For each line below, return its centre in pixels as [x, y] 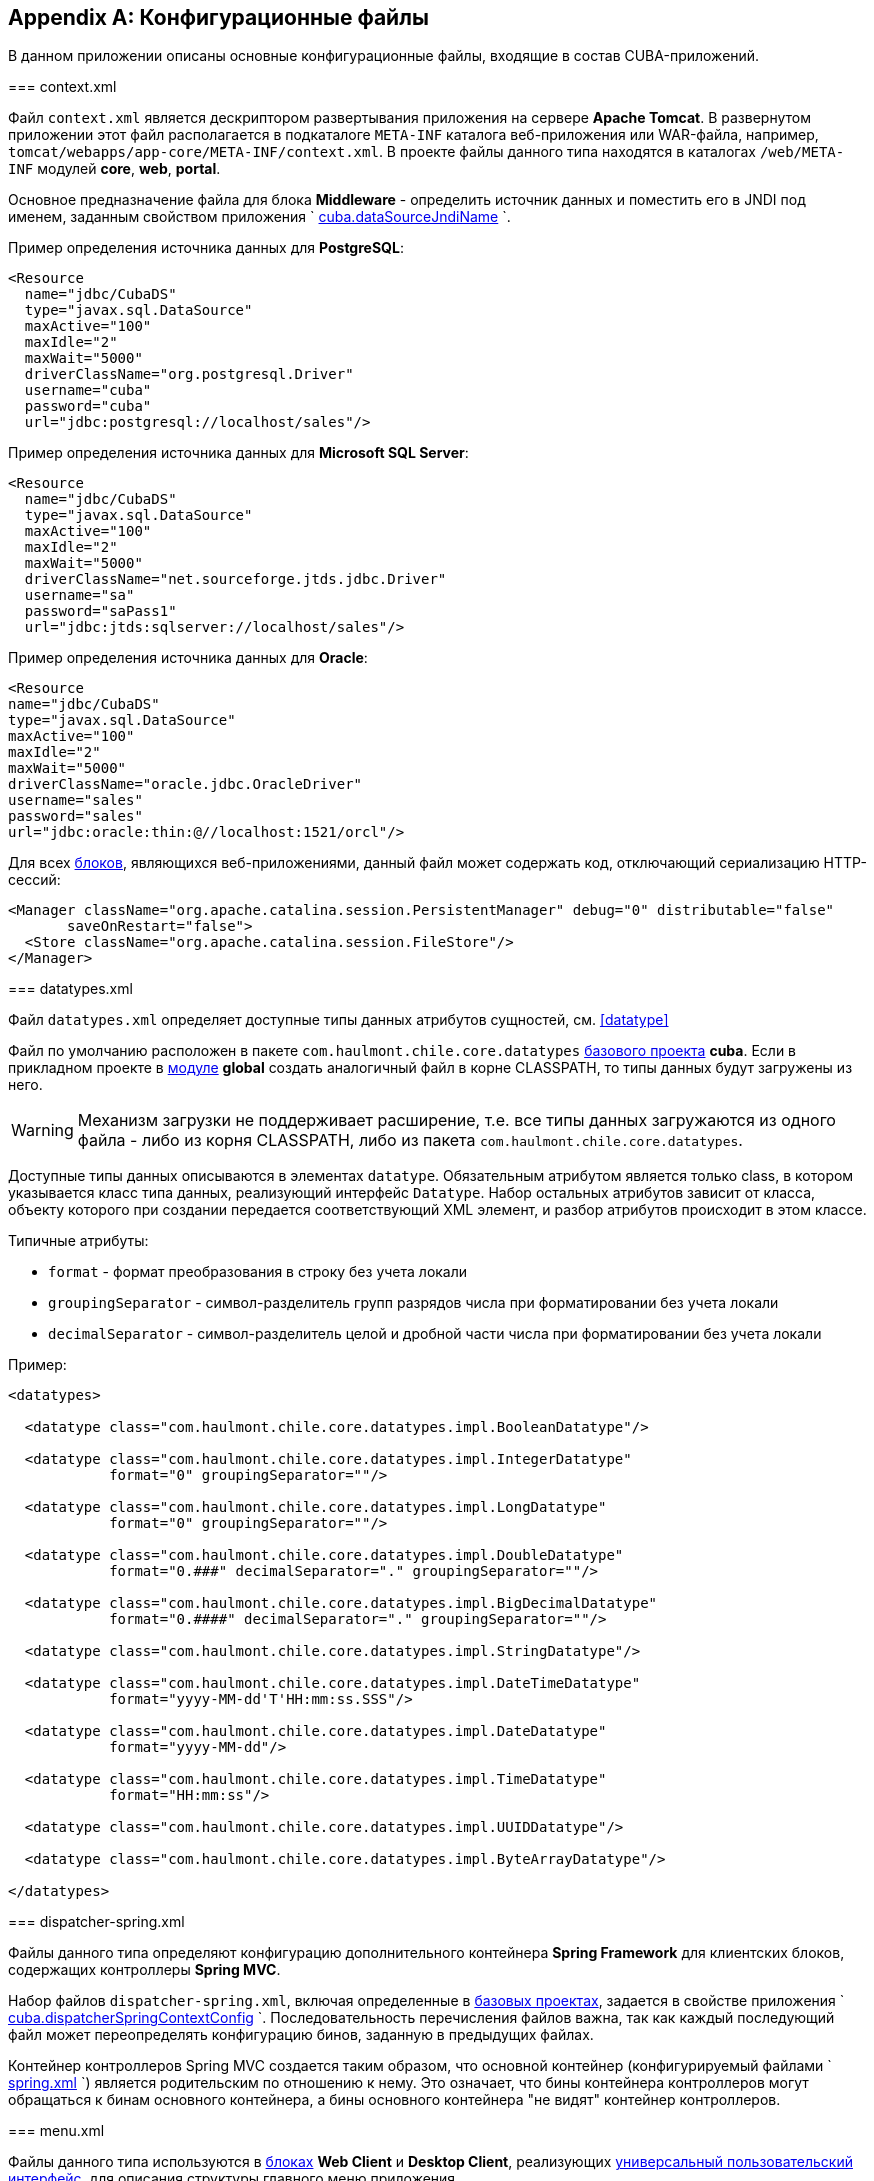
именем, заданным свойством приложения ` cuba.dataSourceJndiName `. [259, 217]
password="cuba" [88, 406]
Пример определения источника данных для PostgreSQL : [206, 248]
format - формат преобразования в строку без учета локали [258, 1272]
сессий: [34, 880]
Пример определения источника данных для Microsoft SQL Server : [238, 453]
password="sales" [75, 816]
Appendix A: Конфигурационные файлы [218, 17]
